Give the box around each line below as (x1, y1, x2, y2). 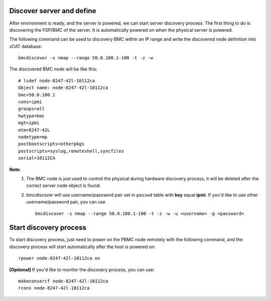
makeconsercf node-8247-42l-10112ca (18, 278, 108, 284)
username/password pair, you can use (26, 199, 105, 205)
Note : (9, 166, 21, 172)
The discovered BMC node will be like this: (9, 66, 97, 72)
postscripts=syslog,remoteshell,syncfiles (18, 148, 124, 154)
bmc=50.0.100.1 (18, 92, 56, 97)
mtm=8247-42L (18, 127, 50, 133)
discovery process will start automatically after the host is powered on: (9, 244, 156, 250)
